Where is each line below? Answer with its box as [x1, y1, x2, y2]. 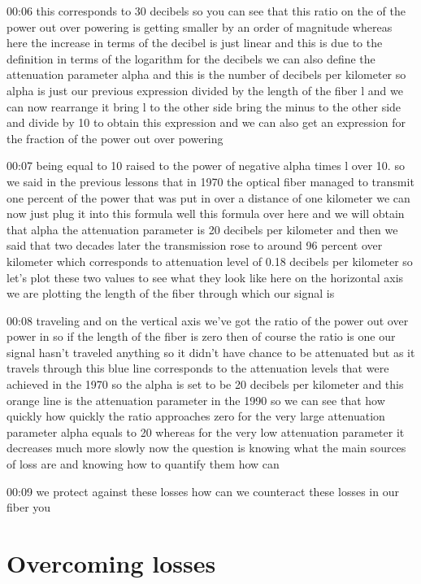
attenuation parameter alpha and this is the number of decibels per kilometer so [7, 66, 406, 83]
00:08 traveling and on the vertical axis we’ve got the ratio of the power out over [7, 312, 409, 329]
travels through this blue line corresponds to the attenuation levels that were [7, 360, 389, 377]
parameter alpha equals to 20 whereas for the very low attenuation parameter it [7, 423, 405, 440]
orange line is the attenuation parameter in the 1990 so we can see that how [7, 391, 385, 408]
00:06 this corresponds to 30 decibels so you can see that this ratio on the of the [7, 2, 406, 19]
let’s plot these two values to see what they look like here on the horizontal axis [7, 268, 404, 285]
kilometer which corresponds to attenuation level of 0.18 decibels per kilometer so [7, 252, 413, 269]
